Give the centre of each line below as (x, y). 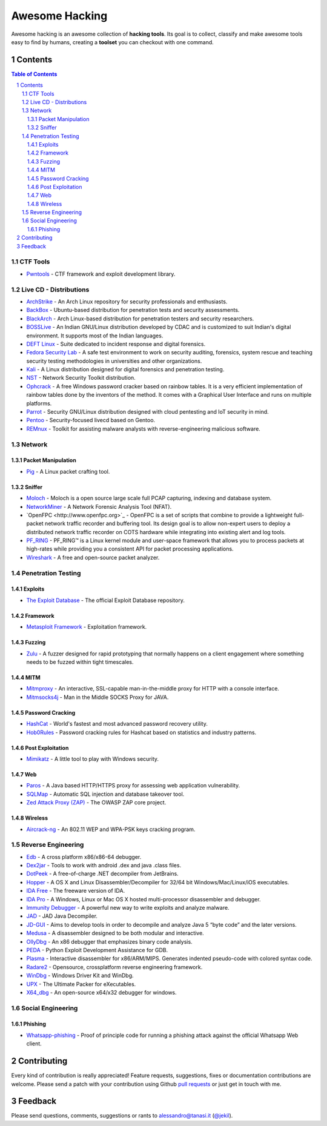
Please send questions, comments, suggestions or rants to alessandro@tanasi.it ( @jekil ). (122, 1116)
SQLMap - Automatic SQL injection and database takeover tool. (105, 794)
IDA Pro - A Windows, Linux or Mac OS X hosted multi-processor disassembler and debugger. (144, 899)
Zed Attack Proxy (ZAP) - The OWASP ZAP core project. (96, 803)
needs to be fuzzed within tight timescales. (80, 662)
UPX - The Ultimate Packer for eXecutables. (81, 984)
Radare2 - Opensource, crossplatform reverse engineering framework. (114, 967)
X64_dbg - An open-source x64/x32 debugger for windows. (101, 992)
